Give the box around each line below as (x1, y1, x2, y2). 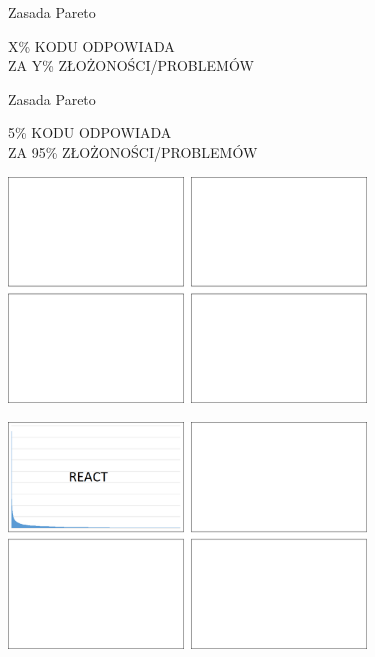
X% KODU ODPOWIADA (8, 35, 175, 56)
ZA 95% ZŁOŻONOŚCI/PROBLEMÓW (8, 141, 258, 162)
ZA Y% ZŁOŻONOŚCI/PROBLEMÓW (8, 55, 254, 76)
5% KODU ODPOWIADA (8, 122, 172, 143)
